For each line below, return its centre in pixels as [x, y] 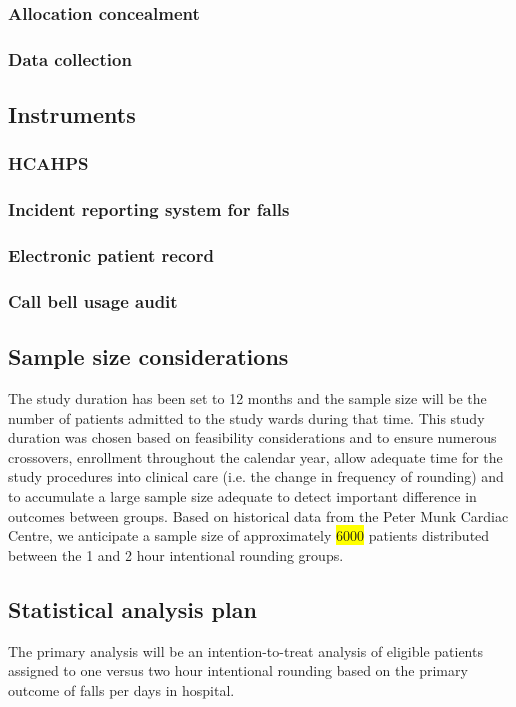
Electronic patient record [111, 255]
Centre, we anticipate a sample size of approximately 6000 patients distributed [249, 535]
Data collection [70, 58]
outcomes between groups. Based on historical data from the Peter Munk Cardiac [258, 515]
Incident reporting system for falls [149, 209]
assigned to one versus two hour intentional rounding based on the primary [238, 670]
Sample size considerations [148, 356]
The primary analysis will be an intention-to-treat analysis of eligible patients [245, 650]
